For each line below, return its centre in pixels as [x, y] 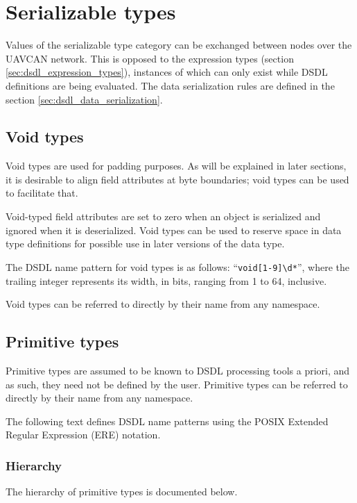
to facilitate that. [42, 193]
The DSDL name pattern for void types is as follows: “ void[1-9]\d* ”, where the [178, 266]
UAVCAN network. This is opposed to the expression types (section [150, 58]
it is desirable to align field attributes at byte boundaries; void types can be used [177, 179]
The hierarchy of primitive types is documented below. [122, 492]
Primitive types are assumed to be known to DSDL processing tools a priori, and [178, 370]
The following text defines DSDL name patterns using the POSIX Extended [167, 421]
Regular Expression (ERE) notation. [83, 435]
